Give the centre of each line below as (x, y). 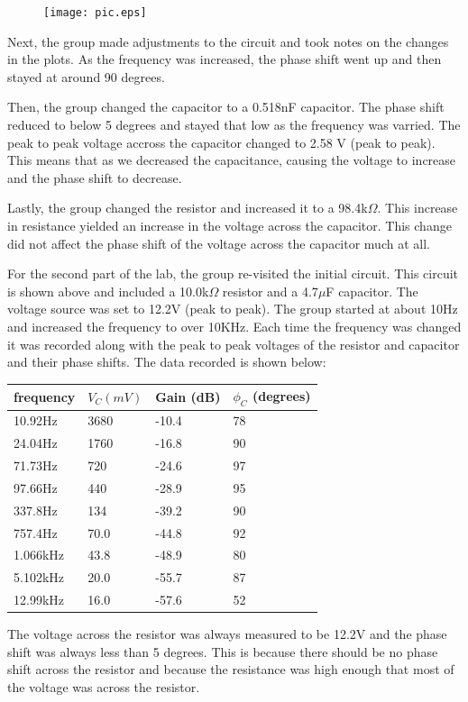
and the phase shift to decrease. (95, 177)
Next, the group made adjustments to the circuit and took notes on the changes (228, 41)
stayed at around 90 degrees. (86, 76)
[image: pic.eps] (95, 13)
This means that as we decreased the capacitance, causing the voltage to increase (232, 160)
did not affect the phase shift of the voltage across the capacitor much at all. (219, 243)
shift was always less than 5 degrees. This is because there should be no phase (223, 651)
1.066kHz (39, 555)
